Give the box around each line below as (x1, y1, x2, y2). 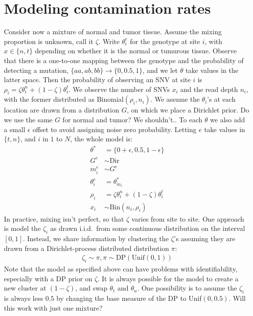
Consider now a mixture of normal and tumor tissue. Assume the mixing (4, 26, 222, 37)
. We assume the (150, 94, 200, 104)
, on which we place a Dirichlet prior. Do (127, 105, 250, 115)
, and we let (142, 65, 178, 75)
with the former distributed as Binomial (4, 94, 124, 104)
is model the (4, 223, 41, 233)
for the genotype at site (130, 36, 200, 46)
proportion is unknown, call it (4, 36, 93, 46)
